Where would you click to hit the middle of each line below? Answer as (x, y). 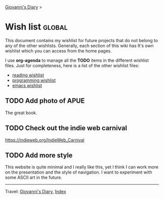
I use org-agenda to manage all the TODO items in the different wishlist (77, 60)
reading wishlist (28, 75)
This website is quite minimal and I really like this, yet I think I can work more (82, 167)
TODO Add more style (39, 155)
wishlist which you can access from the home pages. (59, 50)
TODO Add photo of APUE (45, 101)
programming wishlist (34, 80)
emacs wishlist (27, 85)
